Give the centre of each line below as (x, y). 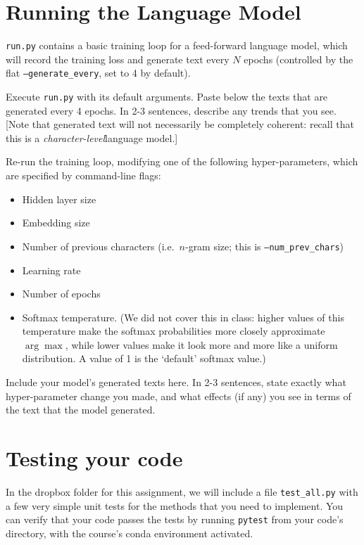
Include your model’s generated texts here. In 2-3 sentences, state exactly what (176, 382)
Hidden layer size (59, 199)
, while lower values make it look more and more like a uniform (201, 344)
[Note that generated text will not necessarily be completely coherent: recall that (180, 124)
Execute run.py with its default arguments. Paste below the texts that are (167, 97)
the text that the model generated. (81, 410)
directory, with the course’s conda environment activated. (130, 533)
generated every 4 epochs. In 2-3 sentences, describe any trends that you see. (171, 110)
